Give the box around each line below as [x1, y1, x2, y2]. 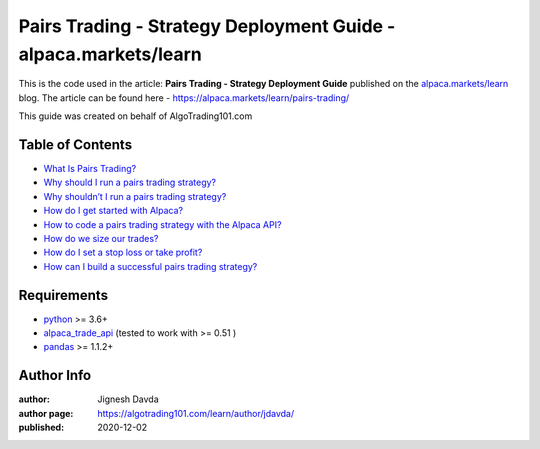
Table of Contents [18, 136, 133, 153]
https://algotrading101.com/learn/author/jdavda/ [97, 407, 295, 419]
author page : [18, 407, 74, 419]
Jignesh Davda [97, 393, 159, 405]
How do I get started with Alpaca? [43, 205, 184, 217]
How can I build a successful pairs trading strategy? [43, 260, 258, 272]
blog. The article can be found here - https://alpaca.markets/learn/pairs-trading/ [18, 91, 350, 104]
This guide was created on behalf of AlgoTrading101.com [18, 110, 253, 122]
